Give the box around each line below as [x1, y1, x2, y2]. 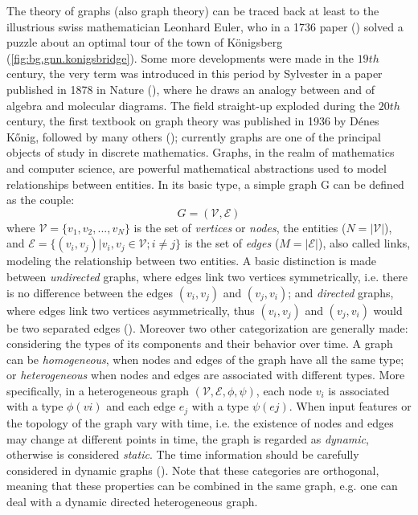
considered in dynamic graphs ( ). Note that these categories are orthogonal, [6, 461, 379, 478]
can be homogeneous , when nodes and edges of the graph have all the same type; [6, 350, 404, 367]
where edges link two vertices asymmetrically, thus [6, 301, 255, 318]
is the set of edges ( [184, 235, 280, 251]
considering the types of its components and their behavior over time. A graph [6, 335, 393, 352]
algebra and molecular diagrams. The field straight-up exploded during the [6, 96, 375, 113]
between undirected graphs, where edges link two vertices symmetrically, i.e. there [6, 268, 408, 284]
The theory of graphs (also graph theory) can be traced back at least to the [6, 2, 379, 18]
